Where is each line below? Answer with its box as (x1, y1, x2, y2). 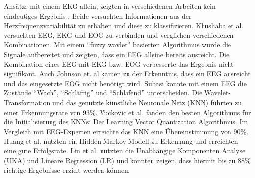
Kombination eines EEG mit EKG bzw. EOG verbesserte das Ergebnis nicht (4, 59, 234, 69)
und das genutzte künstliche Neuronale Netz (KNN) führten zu (52, 97, 242, 107)
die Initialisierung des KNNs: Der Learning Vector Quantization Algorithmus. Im (4, 117, 248, 127)
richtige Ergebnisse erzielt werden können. (4, 165, 130, 175)
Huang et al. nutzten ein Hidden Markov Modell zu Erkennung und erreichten (4, 136, 238, 146)
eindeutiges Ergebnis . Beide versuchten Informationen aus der (4, 10, 192, 21)
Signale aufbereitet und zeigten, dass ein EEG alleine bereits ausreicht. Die (4, 49, 229, 59)
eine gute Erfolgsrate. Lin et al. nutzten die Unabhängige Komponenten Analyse (4, 145, 246, 155)
